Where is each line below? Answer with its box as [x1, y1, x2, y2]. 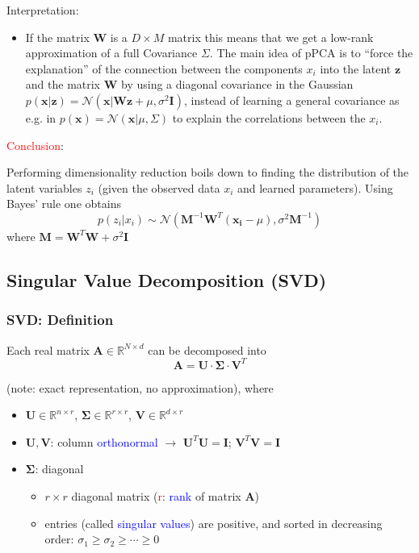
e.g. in [25, 109, 57, 126]
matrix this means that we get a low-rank [167, 28, 374, 45]
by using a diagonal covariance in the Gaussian [121, 76, 354, 93]
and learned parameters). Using [237, 179, 393, 196]
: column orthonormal [50, 433, 158, 450]
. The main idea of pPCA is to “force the [209, 44, 413, 61]
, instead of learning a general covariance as [183, 91, 400, 108]
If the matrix [25, 28, 90, 45]
